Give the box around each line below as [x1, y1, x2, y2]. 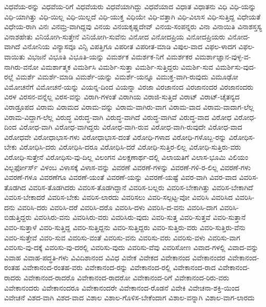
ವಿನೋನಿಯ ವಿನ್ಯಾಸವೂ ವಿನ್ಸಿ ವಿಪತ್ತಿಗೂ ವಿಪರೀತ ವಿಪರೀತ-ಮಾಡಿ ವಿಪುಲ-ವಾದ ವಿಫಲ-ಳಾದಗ [22, 41, 236, 52]
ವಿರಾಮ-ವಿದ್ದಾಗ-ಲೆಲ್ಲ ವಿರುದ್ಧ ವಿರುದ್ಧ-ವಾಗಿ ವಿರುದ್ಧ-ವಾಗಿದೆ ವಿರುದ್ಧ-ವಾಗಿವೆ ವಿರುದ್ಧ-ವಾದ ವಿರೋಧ [4, 111, 232, 122]
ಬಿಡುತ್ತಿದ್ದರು [4, 212, 32, 222]
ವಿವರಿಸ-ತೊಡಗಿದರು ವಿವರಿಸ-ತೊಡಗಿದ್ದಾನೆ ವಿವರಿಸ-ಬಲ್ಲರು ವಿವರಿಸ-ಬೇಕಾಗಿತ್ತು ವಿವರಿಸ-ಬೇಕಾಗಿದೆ [28, 181, 253, 192]
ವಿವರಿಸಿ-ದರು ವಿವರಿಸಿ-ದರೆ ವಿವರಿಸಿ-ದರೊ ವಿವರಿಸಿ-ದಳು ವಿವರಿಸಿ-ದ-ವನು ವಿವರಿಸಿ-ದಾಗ [17, 201, 217, 212]
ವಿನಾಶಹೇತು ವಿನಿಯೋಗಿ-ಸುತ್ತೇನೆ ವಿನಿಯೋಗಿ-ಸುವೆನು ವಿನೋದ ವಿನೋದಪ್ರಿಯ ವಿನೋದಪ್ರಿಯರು [4, 31, 226, 42]
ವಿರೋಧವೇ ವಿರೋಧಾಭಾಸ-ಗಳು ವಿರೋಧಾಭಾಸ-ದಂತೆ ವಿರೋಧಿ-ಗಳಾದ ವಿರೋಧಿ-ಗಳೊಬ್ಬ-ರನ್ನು [4, 131, 227, 142]
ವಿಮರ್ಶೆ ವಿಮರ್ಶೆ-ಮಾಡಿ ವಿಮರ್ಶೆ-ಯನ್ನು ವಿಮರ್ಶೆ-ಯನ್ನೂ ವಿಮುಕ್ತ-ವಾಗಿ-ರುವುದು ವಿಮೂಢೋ [15, 71, 238, 82]
